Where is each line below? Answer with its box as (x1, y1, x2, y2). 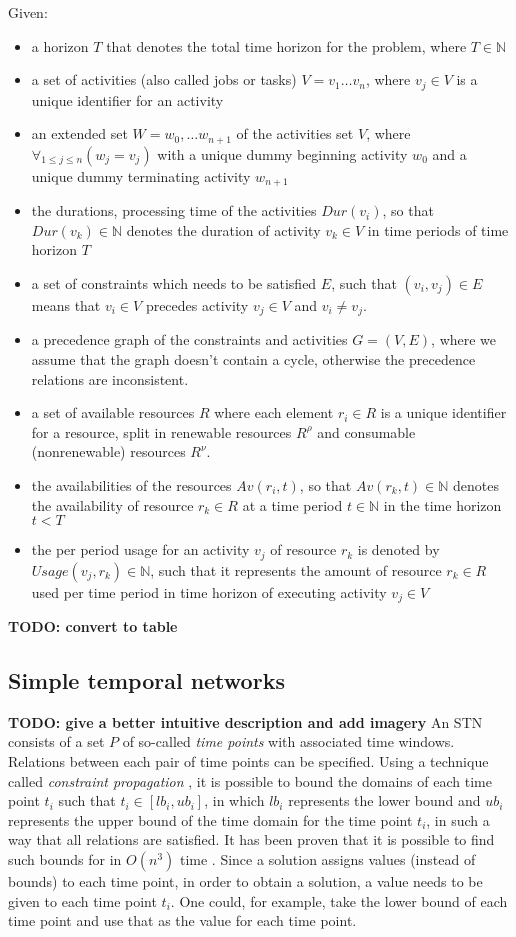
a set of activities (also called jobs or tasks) (31, 69, 297, 90)
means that (31, 294, 101, 315)
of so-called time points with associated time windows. (122, 731, 455, 752)
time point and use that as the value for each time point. (8, 910, 357, 931)
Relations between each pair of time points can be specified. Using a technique (8, 751, 489, 772)
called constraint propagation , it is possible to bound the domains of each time (8, 770, 492, 791)
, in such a (426, 809, 490, 830)
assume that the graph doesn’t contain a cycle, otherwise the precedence (31, 348, 476, 369)
